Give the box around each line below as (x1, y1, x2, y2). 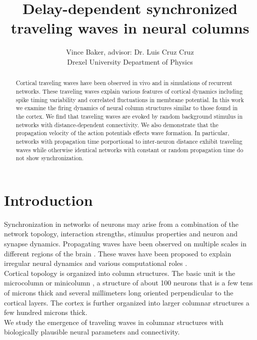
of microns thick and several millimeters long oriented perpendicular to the (4, 287, 233, 297)
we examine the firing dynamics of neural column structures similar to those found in (15, 104, 238, 112)
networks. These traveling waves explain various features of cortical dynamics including (15, 87, 243, 95)
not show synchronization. (15, 154, 84, 162)
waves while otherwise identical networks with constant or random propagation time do (15, 145, 243, 154)
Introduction (4, 189, 93, 210)
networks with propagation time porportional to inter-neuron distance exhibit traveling (15, 137, 242, 145)
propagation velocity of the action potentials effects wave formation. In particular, (15, 129, 229, 137)
